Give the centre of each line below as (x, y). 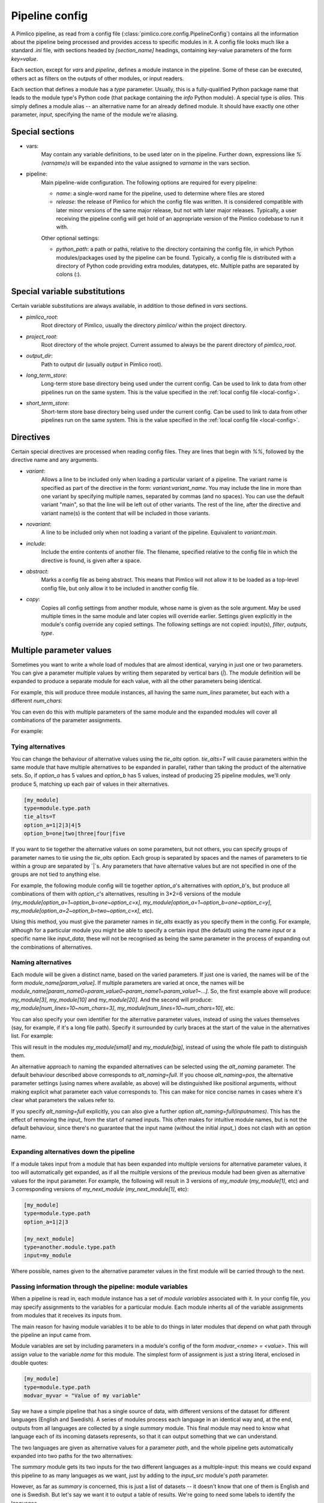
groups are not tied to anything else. (56, 874)
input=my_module (48, 1256)
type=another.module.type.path (70, 1247)
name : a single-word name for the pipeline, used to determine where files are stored (160, 193)
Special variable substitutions (68, 292)
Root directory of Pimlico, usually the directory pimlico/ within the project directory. (144, 325)
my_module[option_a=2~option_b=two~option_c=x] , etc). (82, 910)
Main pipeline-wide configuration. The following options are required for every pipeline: (149, 182)
